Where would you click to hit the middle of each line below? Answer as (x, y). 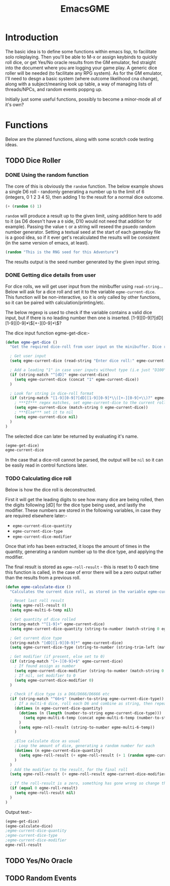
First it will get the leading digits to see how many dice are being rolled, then (84, 499)
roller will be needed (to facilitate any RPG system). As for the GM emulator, (84, 73)
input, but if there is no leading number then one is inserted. (68, 318)
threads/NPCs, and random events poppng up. (54, 89)
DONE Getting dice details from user (51, 275)
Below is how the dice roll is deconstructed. (51, 490)
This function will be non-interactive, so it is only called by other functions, (83, 297)
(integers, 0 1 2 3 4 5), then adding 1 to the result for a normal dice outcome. (85, 197)
